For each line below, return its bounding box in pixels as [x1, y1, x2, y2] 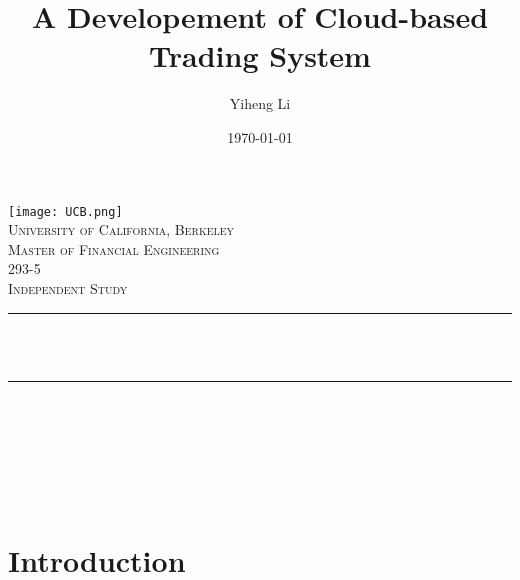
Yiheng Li [229, 93, 291, 114]
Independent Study [8, 277, 128, 298]
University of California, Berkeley [8, 219, 235, 240]
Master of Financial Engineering [8, 238, 220, 259]
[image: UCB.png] [8, 204, 123, 219]
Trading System [149, 35, 371, 76]
